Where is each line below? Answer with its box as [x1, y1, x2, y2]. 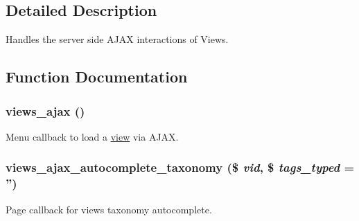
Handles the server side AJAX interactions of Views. [6, 32, 229, 46]
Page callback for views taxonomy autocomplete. [6, 202, 212, 216]
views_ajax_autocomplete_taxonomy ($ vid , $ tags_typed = [6, 159, 355, 176]
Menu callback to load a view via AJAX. [6, 129, 179, 143]
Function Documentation [6, 66, 188, 87]
